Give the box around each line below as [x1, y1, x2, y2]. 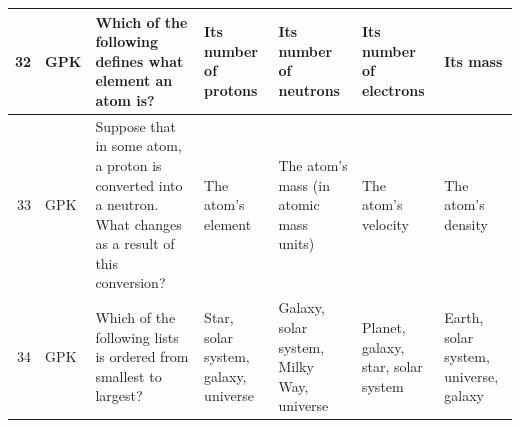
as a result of [95, 233, 175, 254]
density [444, 213, 488, 234]
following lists [95, 326, 179, 347]
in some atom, [95, 135, 182, 156]
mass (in [278, 174, 330, 195]
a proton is [95, 154, 162, 175]
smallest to [95, 365, 162, 386]
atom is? [95, 89, 155, 110]
